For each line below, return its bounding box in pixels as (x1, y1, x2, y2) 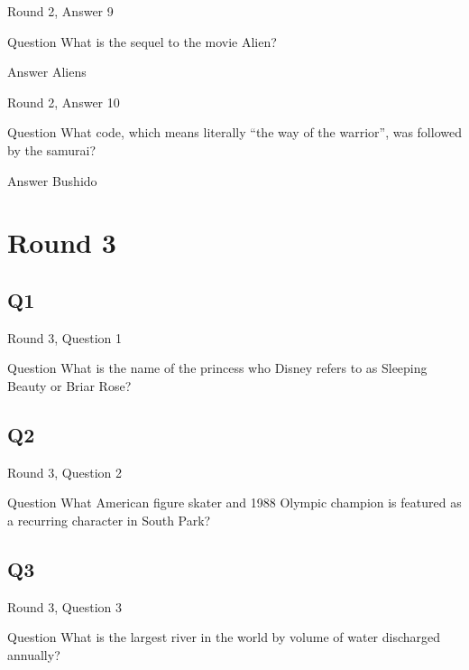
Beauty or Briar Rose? (7, 376, 132, 395)
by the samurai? (7, 140, 97, 159)
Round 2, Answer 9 (7, 2, 114, 20)
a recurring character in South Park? (7, 510, 211, 529)
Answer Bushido (7, 171, 97, 190)
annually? (7, 645, 60, 664)
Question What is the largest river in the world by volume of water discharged (7, 628, 441, 647)
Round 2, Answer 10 (7, 92, 120, 111)
